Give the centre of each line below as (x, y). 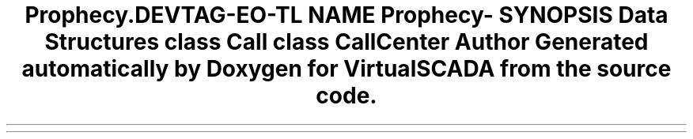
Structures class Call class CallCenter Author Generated (346, 42)
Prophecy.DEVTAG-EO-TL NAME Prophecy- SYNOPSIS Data (346, 15)
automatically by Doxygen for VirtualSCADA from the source (346, 69)
